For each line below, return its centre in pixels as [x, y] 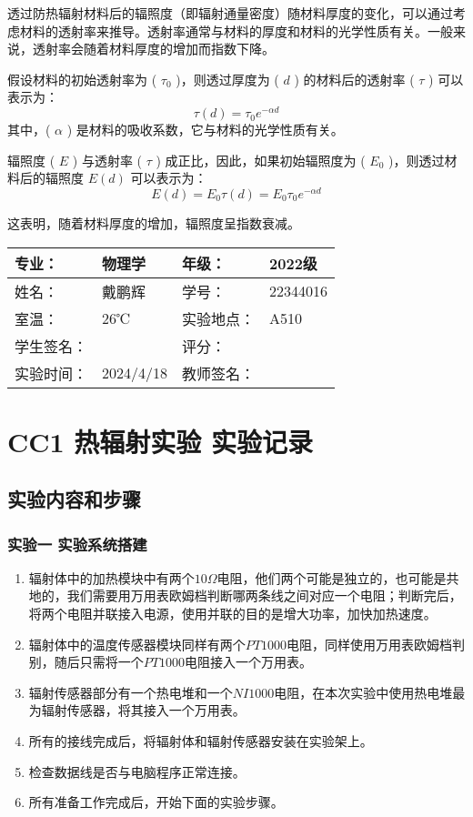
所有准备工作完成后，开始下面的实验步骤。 [156, 802]
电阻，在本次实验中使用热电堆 [363, 692]
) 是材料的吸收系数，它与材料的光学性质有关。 [205, 130]
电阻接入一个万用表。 [248, 662]
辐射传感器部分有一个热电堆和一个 [131, 692]
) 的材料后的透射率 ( [354, 79]
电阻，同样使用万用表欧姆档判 [375, 644]
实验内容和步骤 [74, 499]
